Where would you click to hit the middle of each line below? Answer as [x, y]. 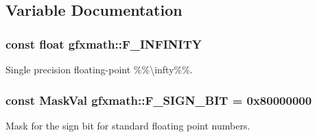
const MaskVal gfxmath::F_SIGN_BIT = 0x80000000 [159, 100]
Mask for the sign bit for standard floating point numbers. [128, 125]
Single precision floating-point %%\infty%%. [99, 69]
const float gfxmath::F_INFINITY [104, 43]
